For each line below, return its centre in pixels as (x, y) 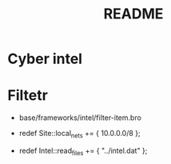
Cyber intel (45, 59)
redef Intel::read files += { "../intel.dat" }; (83, 151)
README (133, 14)
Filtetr (28, 96)
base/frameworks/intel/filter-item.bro (80, 118)
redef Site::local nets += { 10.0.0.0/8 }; (80, 134)
